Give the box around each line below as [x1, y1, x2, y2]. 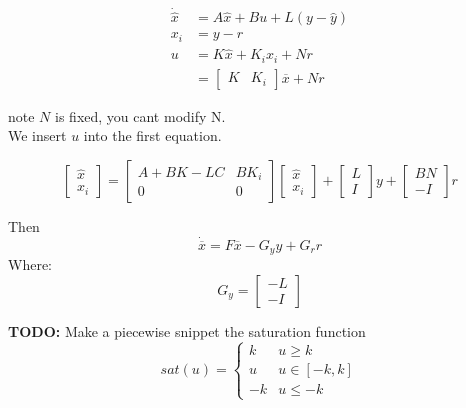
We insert [8, 125, 67, 146]
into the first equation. [83, 125, 222, 146]
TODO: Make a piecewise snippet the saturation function [8, 320, 366, 341]
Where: [8, 254, 52, 275]
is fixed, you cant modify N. [55, 105, 226, 126]
